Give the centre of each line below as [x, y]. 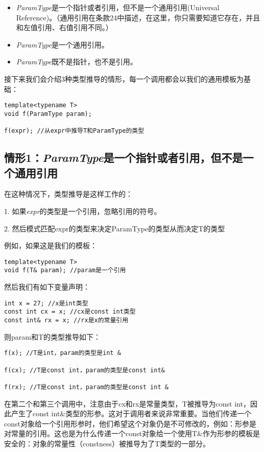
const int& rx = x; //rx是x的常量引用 [66, 320]
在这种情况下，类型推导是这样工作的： [68, 194]
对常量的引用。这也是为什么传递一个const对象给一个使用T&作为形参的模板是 [132, 433]
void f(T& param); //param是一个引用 [65, 270]
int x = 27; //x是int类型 [46, 303]
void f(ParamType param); [48, 114]
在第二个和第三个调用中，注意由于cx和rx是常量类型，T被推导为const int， [127, 403]
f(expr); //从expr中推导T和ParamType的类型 [74, 131]
